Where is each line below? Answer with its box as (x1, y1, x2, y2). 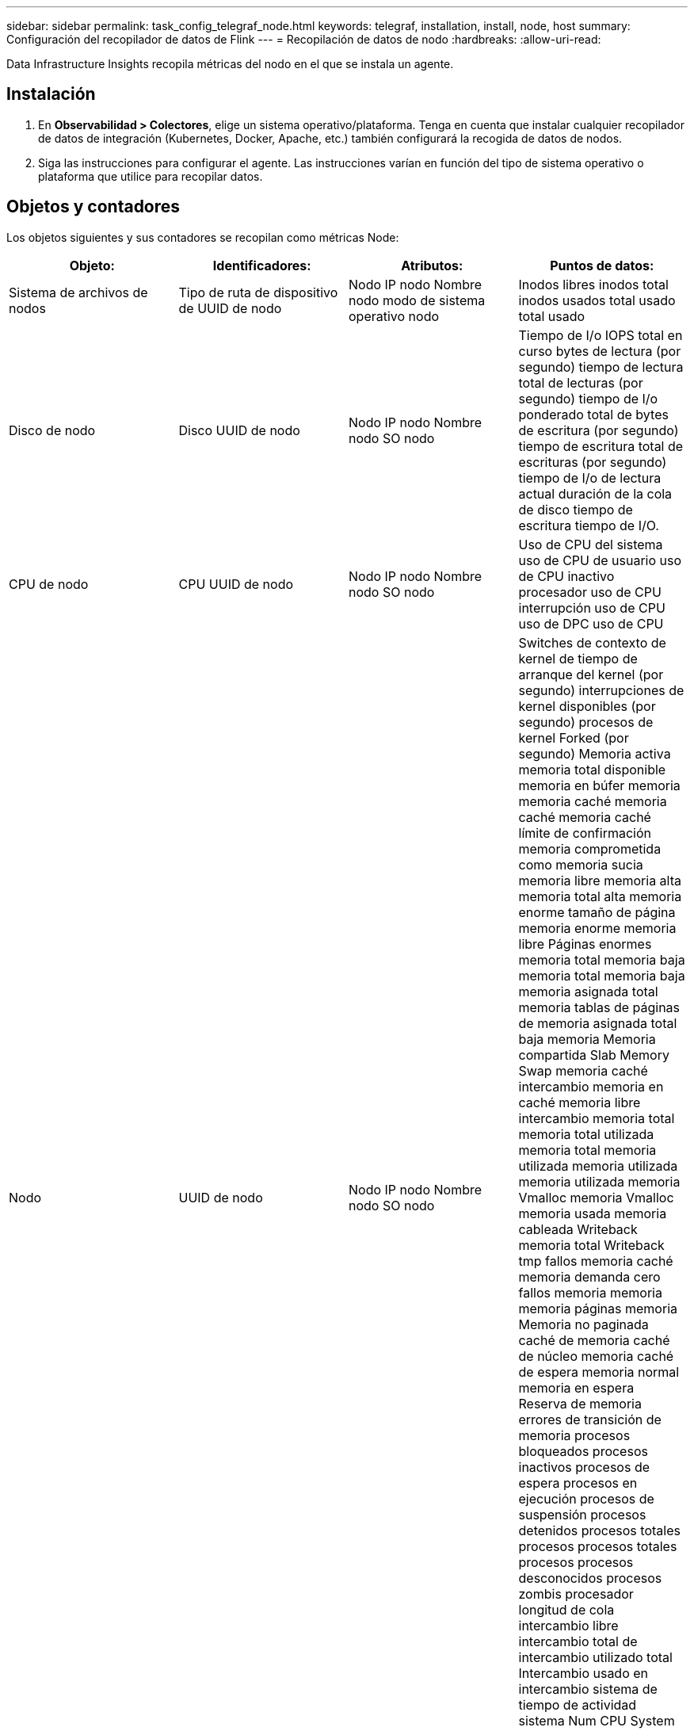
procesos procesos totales (518, 1538, 677, 1554)
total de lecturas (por (518, 374, 643, 391)
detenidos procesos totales (518, 1522, 681, 1538)
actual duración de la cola (518, 485, 673, 502)
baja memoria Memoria (518, 1030, 656, 1047)
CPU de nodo (9, 575, 89, 592)
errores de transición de (518, 1411, 662, 1427)
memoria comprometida (518, 840, 662, 857)
